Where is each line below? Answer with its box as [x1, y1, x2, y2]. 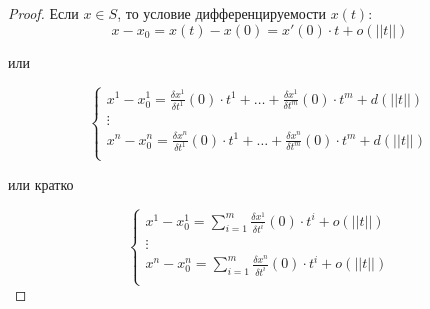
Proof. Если [8, 3, 79, 23]
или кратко [8, 173, 74, 194]
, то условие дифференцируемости [117, 3, 326, 23]
